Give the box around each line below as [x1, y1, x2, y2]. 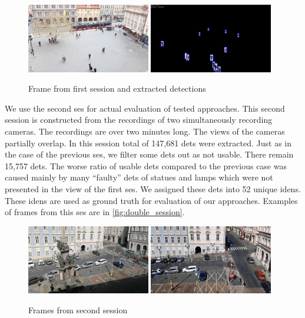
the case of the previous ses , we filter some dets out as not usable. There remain [5, 148, 294, 160]
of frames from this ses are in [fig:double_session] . [5, 206, 185, 218]
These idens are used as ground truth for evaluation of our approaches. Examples [5, 194, 298, 206]
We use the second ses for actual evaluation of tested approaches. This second [5, 102, 285, 114]
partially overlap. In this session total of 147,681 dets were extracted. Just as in [5, 136, 291, 149]
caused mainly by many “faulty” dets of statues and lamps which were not [5, 171, 273, 183]
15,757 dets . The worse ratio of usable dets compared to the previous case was [5, 159, 287, 172]
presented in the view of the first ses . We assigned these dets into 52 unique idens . [5, 182, 301, 195]
